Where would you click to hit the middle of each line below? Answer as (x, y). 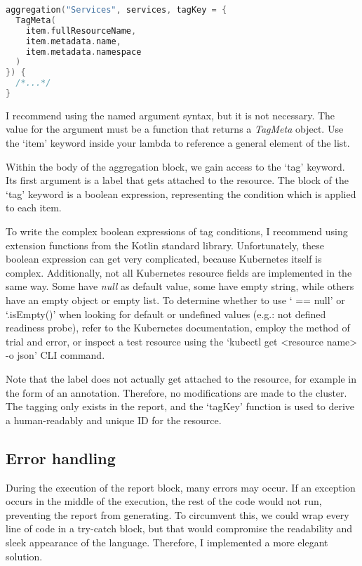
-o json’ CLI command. (55, 355)
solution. (24, 556)
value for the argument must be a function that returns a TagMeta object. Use (175, 129)
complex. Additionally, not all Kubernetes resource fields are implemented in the (179, 272)
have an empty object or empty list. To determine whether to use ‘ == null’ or (175, 300)
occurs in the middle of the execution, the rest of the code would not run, (164, 501)
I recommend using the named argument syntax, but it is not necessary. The (170, 115)
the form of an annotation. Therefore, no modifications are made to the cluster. (176, 392)
